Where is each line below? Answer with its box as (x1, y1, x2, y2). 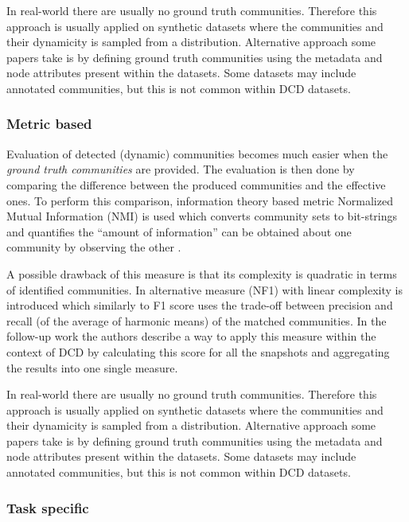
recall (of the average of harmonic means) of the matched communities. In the (6, 312, 387, 329)
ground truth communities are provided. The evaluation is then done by (6, 161, 355, 177)
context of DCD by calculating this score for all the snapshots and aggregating (6, 343, 390, 360)
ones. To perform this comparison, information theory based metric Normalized (6, 192, 393, 208)
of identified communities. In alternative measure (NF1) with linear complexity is (6, 281, 403, 298)
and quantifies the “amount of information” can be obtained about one (6, 223, 352, 240)
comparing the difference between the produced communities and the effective (6, 176, 386, 193)
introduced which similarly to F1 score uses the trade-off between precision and (6, 297, 393, 314)
